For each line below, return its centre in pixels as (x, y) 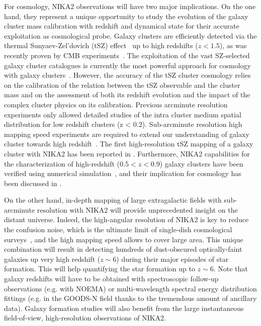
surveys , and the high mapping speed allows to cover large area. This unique (124, 239)
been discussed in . (33, 183)
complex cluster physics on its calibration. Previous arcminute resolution (116, 104)
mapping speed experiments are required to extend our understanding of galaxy (127, 134)
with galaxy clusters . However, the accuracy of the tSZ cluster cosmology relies (127, 75)
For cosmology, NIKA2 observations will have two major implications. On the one (130, 6)
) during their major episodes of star (172, 259)
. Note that (231, 269)
